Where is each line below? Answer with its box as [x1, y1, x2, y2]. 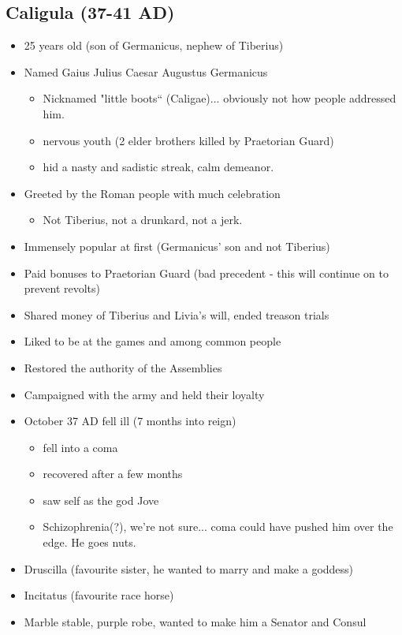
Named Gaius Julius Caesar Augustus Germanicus [24, 63, 268, 80]
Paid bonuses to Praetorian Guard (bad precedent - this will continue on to [24, 264, 389, 281]
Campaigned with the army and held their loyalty [24, 386, 265, 402]
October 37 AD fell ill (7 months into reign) [24, 413, 236, 429]
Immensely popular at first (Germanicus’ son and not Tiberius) [24, 237, 330, 254]
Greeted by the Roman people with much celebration [24, 185, 281, 201]
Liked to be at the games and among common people [24, 333, 281, 349]
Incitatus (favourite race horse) [24, 587, 174, 603]
